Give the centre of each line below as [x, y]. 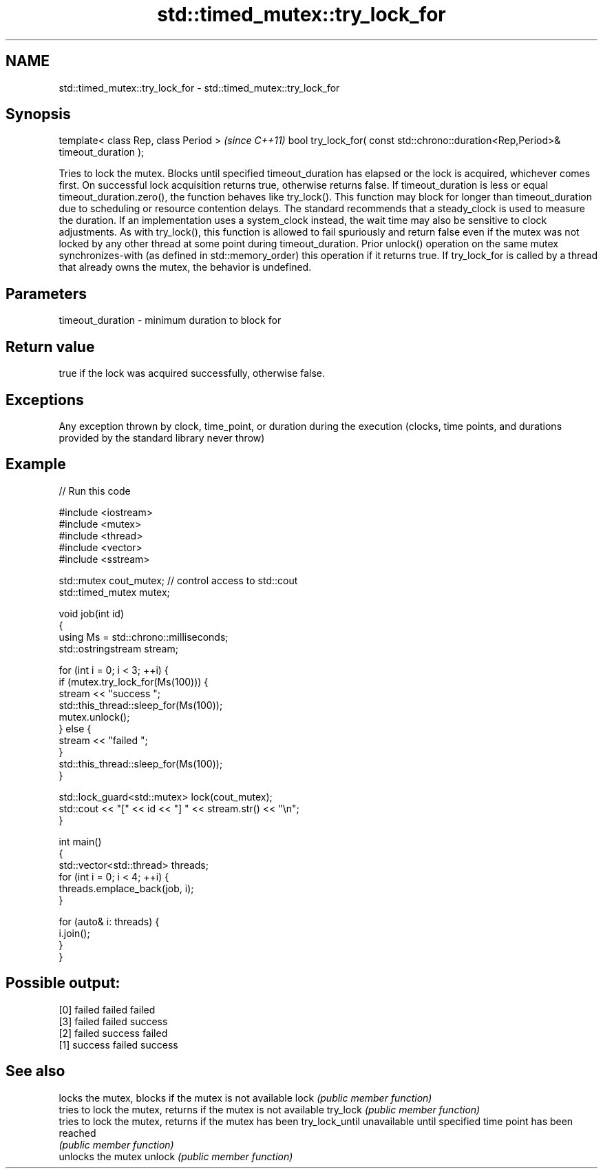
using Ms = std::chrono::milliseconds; [144, 637]
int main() [80, 841]
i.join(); [74, 933]
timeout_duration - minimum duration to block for [170, 320]
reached [77, 1133]
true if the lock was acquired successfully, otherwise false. [192, 373]
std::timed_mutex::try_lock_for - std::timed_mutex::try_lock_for [199, 87]
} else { [75, 728]
